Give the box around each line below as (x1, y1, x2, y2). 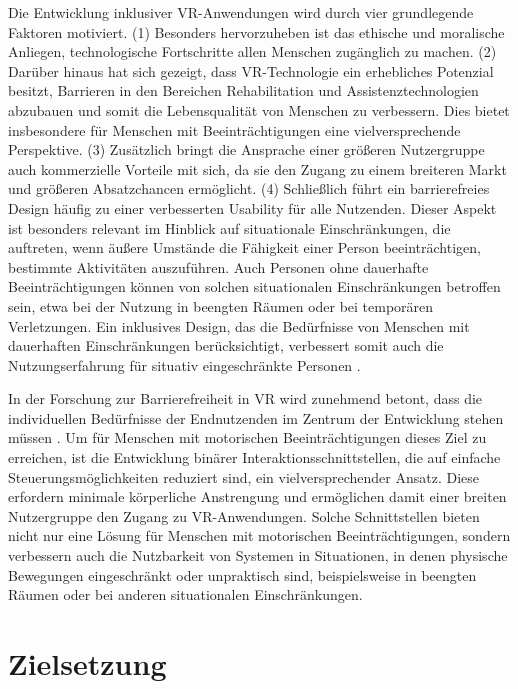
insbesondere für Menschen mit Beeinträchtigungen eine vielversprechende (8, 119, 461, 140)
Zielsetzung (8, 643, 167, 683)
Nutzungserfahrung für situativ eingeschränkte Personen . (8, 354, 361, 375)
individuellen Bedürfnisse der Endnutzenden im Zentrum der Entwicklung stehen (8, 407, 504, 428)
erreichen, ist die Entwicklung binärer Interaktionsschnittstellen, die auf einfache (8, 447, 501, 468)
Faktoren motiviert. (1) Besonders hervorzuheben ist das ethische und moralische (8, 21, 505, 42)
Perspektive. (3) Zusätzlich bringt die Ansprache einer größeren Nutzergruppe (8, 139, 485, 160)
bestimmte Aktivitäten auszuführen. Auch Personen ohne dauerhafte (8, 256, 429, 277)
